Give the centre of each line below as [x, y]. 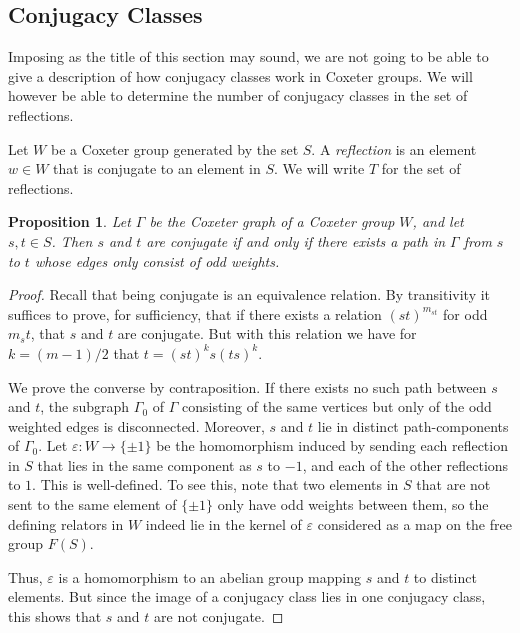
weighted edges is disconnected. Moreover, [136, 425]
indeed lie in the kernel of [223, 523]
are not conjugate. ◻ [219, 616]
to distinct [445, 576]
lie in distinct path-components [413, 425]
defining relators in [66, 523]
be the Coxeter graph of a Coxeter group [272, 221]
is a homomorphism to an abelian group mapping [209, 576]
